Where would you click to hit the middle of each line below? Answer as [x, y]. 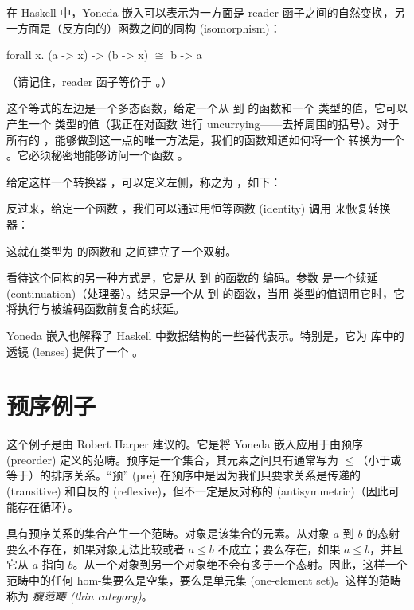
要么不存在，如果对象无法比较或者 [96, 548]
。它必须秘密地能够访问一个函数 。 [98, 155]
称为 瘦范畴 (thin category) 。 [80, 595]
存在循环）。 [48, 506]
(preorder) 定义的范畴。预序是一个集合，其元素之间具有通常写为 [173, 459]
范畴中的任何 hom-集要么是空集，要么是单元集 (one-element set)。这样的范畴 [204, 579]
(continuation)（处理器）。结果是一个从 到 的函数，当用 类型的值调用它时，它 [206, 293]
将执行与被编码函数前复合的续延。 [96, 309]
